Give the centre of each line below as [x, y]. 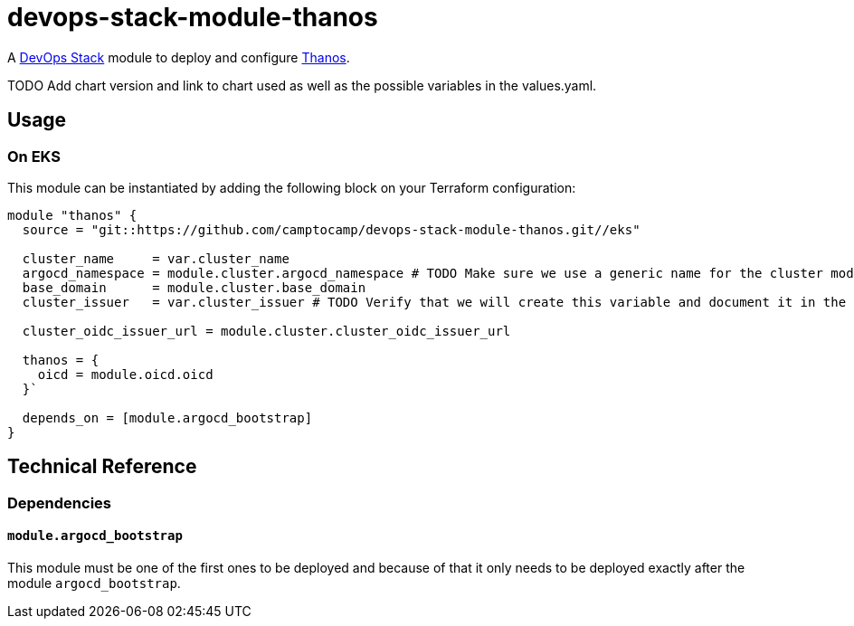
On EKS [34, 156]
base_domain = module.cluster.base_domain [194, 287]
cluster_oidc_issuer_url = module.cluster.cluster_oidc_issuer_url [266, 331]
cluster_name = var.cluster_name [156, 258]
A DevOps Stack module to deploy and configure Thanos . [179, 57]
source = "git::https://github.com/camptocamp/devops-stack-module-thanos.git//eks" [331, 229]
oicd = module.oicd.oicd [125, 374]
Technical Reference [102, 467]
